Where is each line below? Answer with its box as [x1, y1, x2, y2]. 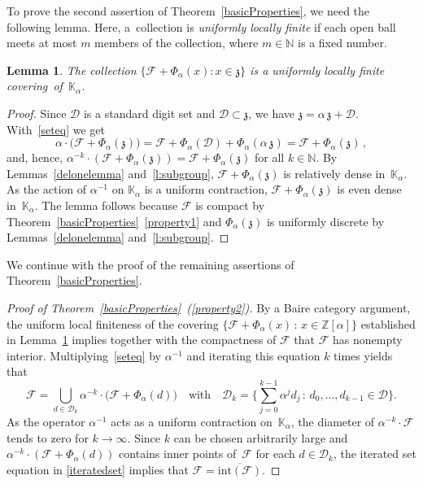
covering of [7, 77, 63, 94]
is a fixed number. [298, 34, 387, 51]
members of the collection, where [94, 34, 259, 51]
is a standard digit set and [83, 104, 216, 121]
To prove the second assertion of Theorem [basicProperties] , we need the [7, 2, 370, 19]
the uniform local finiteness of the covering [7, 315, 219, 332]
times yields [334, 347, 393, 364]
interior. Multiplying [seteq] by [7, 347, 161, 364]
